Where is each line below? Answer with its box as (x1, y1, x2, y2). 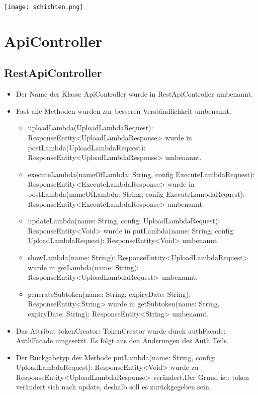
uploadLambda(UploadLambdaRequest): (28, 122, 153, 133)
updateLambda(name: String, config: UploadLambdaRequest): (28, 215, 220, 226)
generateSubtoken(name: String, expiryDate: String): (28, 288, 191, 299)
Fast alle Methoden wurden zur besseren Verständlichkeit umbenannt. (16, 105, 231, 116)
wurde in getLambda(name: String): (28, 262, 139, 272)
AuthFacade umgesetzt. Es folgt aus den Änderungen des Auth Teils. (16, 335, 229, 346)
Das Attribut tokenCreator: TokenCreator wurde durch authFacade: (16, 325, 226, 336)
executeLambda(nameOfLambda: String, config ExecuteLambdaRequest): (28, 169, 255, 179)
